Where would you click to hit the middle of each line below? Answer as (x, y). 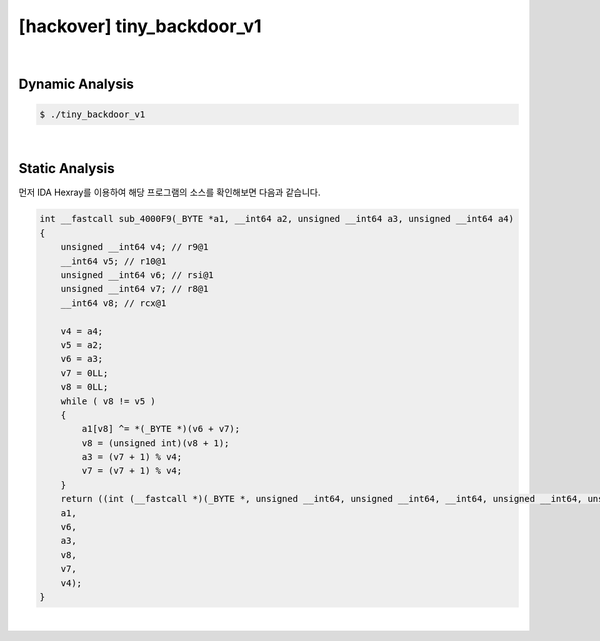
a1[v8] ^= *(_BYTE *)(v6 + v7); (160, 429)
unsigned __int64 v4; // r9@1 (134, 247)
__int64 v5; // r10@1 (113, 261)
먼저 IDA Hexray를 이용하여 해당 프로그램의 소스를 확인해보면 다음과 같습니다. (169, 192)
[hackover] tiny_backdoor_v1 (140, 26)
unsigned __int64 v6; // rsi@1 (137, 274)
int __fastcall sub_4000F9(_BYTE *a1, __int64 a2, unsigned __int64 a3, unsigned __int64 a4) (277, 219)
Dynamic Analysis (76, 84)
